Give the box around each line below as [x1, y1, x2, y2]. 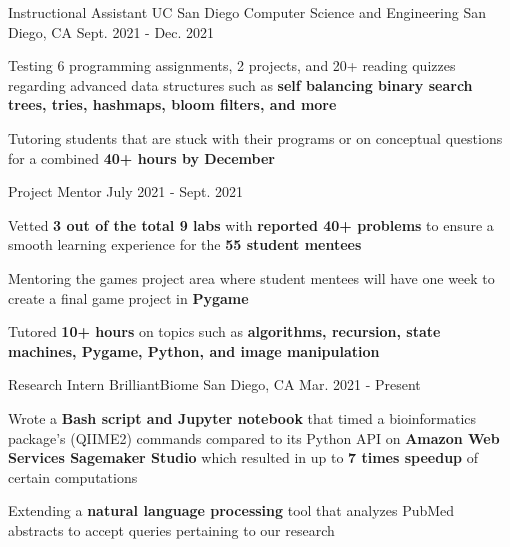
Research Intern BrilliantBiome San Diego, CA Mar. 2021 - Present [8, 374, 421, 395]
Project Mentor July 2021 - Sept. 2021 [8, 181, 243, 202]
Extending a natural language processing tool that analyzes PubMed [8, 500, 455, 521]
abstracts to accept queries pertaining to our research [8, 519, 335, 540]
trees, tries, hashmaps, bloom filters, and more [8, 94, 337, 115]
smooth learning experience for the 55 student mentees [8, 234, 362, 255]
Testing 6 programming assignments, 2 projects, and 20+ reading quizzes [8, 55, 456, 76]
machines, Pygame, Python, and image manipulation [8, 340, 380, 361]
